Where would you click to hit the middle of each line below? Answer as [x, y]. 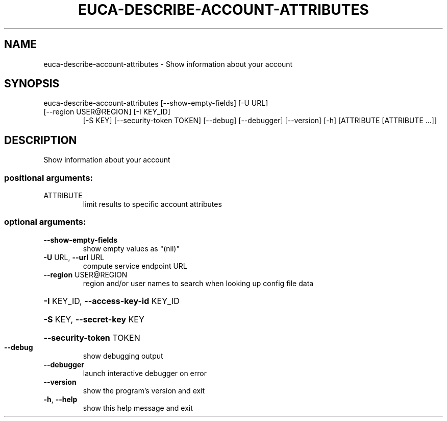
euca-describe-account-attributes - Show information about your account [168, 64]
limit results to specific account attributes [152, 204]
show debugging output [123, 356]
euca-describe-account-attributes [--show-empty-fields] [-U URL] [156, 103]
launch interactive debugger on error [145, 373]
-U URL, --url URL [74, 257]
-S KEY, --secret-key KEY [94, 319]
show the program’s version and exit [144, 390]
